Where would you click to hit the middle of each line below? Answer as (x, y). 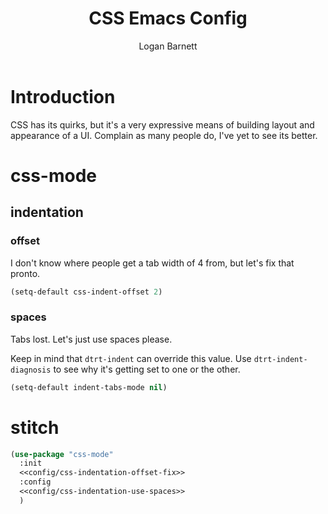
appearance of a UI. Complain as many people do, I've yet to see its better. (164, 135)
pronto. (25, 273)
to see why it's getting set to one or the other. (147, 369)
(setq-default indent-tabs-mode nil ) (89, 387)
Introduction (63, 96)
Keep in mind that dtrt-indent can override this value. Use (131, 358)
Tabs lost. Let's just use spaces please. (91, 339)
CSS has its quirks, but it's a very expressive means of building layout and (162, 124)
